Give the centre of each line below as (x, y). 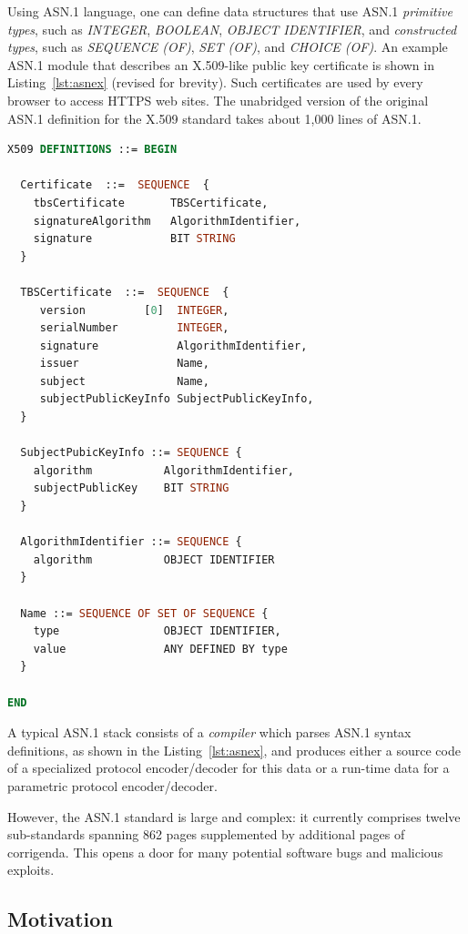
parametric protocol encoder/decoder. (112, 785)
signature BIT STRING (134, 239)
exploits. (31, 870)
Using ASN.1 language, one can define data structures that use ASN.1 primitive (230, 11)
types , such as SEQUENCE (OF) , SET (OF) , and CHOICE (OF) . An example (228, 47)
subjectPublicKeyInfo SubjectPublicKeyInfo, (177, 399)
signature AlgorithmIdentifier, (173, 345)
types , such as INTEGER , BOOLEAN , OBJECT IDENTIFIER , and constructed (232, 29)
